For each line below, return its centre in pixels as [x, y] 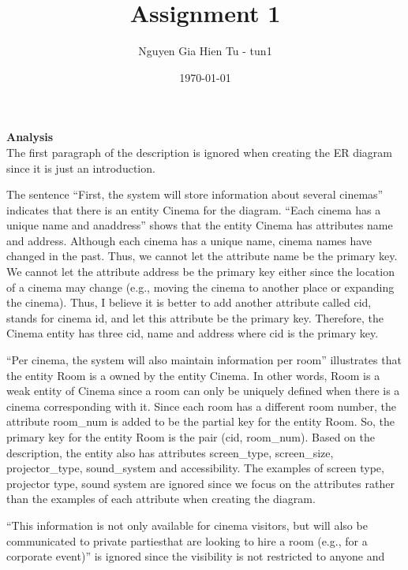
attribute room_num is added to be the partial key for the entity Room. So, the [201, 421]
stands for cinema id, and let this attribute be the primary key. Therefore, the [195, 317]
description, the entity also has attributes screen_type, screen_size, [170, 452]
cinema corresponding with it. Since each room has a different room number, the [201, 406]
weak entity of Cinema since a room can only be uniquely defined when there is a [203, 391]
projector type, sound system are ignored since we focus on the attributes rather [200, 483]
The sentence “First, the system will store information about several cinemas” [195, 194]
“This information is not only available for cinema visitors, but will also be [187, 525]
